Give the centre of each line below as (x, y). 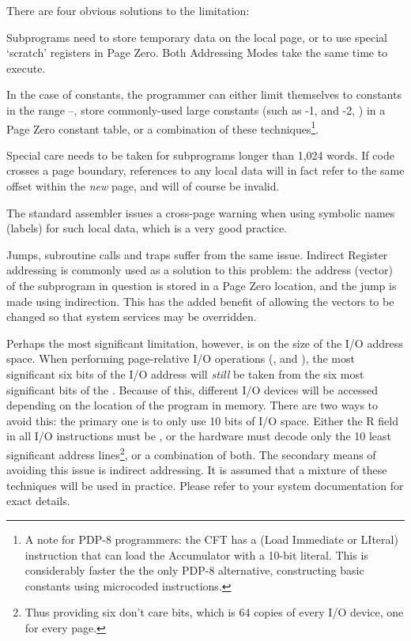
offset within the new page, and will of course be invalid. (143, 186)
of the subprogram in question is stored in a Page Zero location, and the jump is (202, 285)
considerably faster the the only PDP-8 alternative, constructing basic (194, 570)
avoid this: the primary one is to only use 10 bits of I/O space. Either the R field (202, 420)
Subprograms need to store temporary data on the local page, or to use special (197, 37)
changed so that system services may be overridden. (132, 317)
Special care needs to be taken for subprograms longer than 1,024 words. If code (200, 155)
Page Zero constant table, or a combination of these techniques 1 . (163, 127)
